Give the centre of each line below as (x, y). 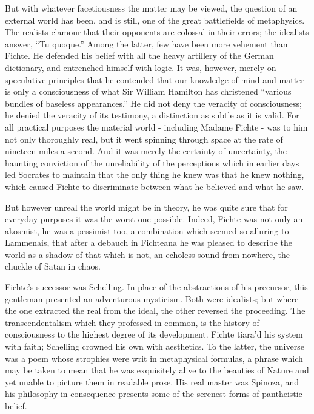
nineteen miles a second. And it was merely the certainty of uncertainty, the (146, 151)
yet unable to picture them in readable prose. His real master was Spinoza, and (152, 382)
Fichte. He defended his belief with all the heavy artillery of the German (139, 56)
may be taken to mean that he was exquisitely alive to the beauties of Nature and (157, 370)
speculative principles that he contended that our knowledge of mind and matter (155, 79)
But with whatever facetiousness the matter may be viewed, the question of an (151, 8)
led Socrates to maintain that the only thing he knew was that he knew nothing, (155, 175)
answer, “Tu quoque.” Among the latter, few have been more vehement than (146, 43)
